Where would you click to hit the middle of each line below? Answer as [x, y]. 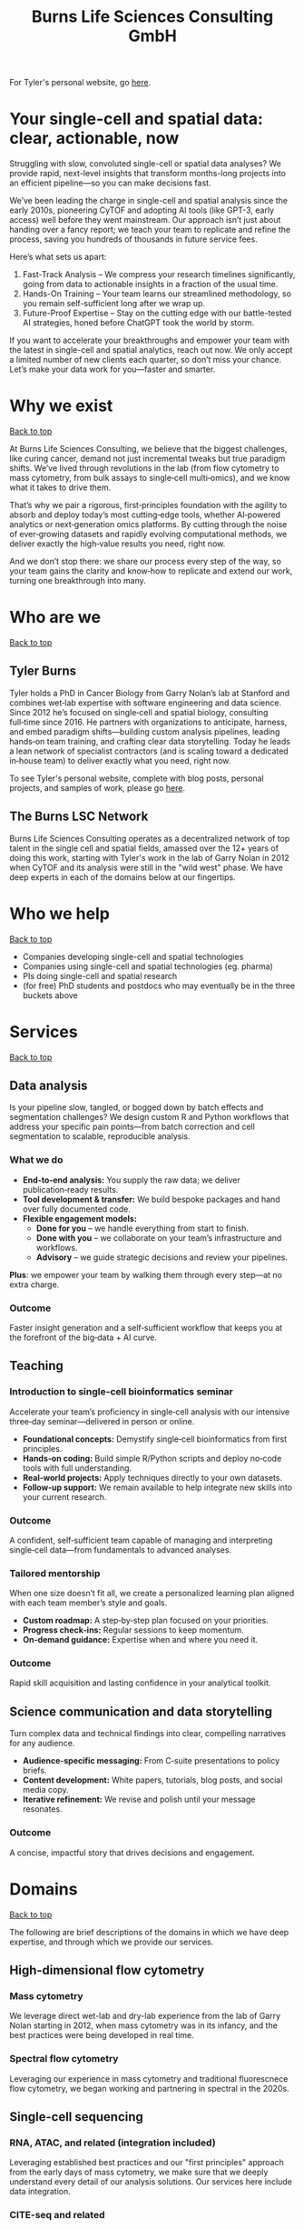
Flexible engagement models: [80, 1218]
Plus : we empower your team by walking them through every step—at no [146, 1274]
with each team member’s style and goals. [88, 1603]
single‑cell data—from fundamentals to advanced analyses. [121, 1549]
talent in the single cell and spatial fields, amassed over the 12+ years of [144, 848]
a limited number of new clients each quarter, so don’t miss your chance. [146, 360]
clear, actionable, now [94, 139]
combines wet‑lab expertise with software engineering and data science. [146, 703]
